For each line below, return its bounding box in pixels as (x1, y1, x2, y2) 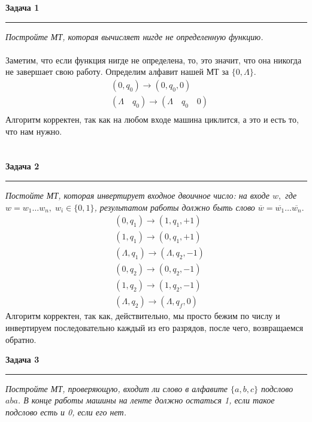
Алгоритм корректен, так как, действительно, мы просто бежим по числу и (5, 309, 280, 322)
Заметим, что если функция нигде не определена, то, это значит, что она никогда (5, 53, 302, 66)
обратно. (5, 333, 37, 345)
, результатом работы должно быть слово (94, 201, 255, 213)
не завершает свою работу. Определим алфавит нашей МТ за (5, 65, 229, 78)
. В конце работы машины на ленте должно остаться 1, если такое (17, 394, 275, 406)
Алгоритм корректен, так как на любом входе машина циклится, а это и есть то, (5, 113, 299, 126)
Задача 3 (5, 353, 40, 366)
